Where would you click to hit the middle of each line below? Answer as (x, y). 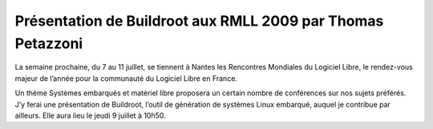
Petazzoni (49, 43)
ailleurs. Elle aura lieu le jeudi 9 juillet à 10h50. (90, 115)
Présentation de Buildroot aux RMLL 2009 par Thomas (199, 21)
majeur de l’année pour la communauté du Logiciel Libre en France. (126, 78)
